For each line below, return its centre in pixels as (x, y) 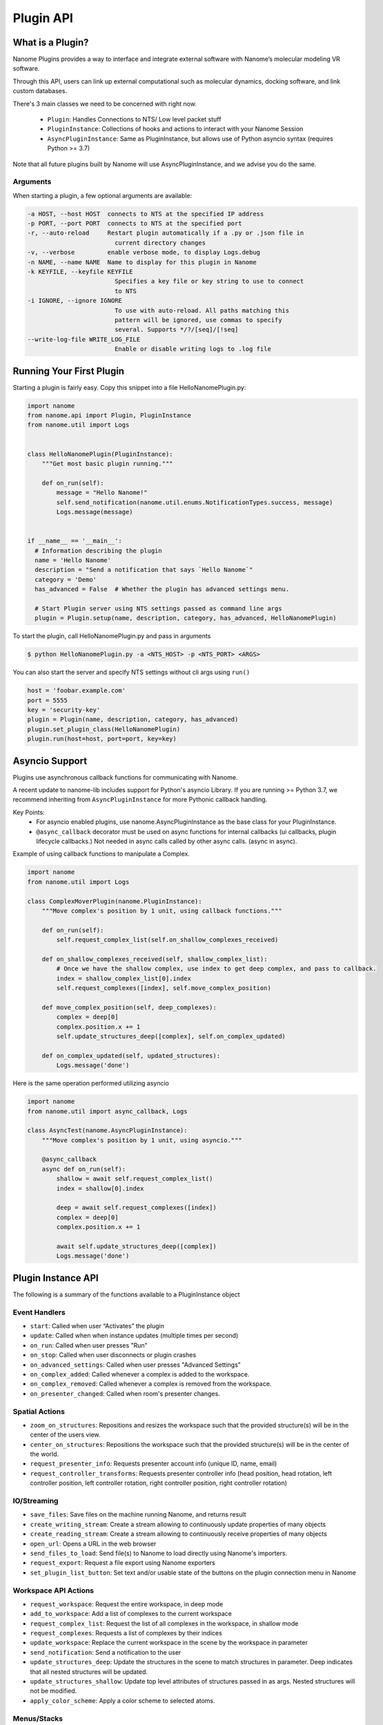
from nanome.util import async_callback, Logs (107, 1111)
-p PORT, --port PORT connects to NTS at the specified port (135, 224)
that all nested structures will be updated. (89, 1672)
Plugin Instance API (56, 1278)
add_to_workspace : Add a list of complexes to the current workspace (131, 1614)
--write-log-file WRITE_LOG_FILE (84, 339)
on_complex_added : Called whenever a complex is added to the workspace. (140, 1374)
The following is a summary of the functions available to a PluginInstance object (127, 1294)
